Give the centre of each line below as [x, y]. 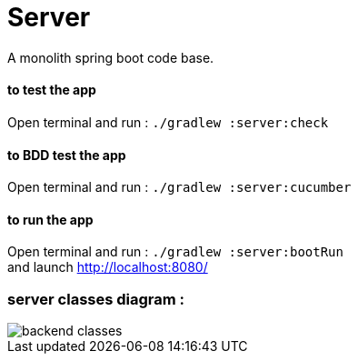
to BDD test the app [67, 155]
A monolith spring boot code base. [111, 57]
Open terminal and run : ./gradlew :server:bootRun [175, 252]
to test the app [52, 90]
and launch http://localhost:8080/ [108, 267]
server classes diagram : [96, 299]
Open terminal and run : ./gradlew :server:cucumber [179, 187]
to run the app [50, 219]
